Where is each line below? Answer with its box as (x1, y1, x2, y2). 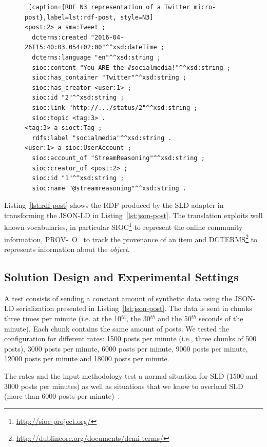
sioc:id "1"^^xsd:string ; (32, 174, 124, 182)
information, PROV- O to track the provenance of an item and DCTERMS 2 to (4, 232, 258, 244)
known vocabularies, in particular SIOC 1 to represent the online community (4, 220, 243, 232)
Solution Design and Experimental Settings (4, 268, 239, 284)
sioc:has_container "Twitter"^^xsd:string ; (32, 74, 186, 82)
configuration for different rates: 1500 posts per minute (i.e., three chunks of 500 (4, 333, 257, 344)
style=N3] (120, 13, 154, 21)
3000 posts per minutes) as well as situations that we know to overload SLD (4, 380, 243, 391)
